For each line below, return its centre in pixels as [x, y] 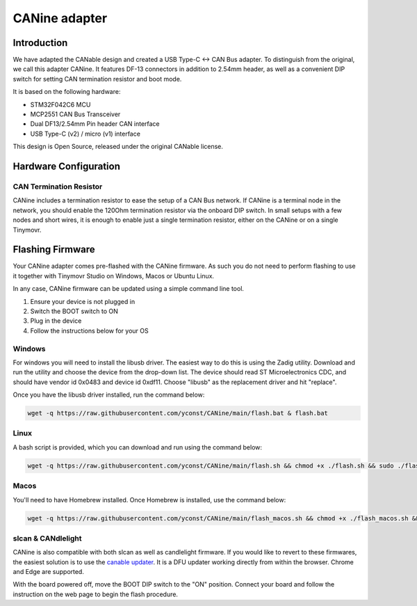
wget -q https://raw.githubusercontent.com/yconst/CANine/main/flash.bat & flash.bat [178, 413]
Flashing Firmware [54, 249]
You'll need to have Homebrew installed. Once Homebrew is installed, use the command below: [149, 500]
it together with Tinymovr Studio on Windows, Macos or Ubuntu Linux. [114, 276]
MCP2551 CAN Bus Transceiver [75, 114]
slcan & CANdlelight [48, 538]
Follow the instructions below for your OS [89, 330]
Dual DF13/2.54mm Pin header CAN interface [95, 124]
